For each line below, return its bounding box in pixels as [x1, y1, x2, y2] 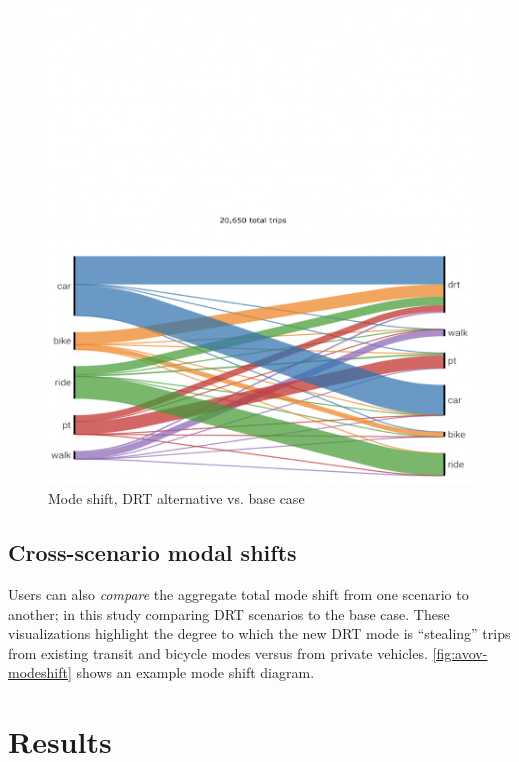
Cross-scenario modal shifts [8, 537, 297, 568]
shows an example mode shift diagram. [76, 662, 315, 683]
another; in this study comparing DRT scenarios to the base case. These [8, 603, 450, 624]
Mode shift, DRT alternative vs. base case [48, 488, 305, 509]
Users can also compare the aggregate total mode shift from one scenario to [8, 583, 469, 604]
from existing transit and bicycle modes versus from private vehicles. [8, 642, 428, 663]
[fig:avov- [432, 642, 488, 663]
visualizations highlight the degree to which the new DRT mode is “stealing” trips [8, 623, 511, 644]
